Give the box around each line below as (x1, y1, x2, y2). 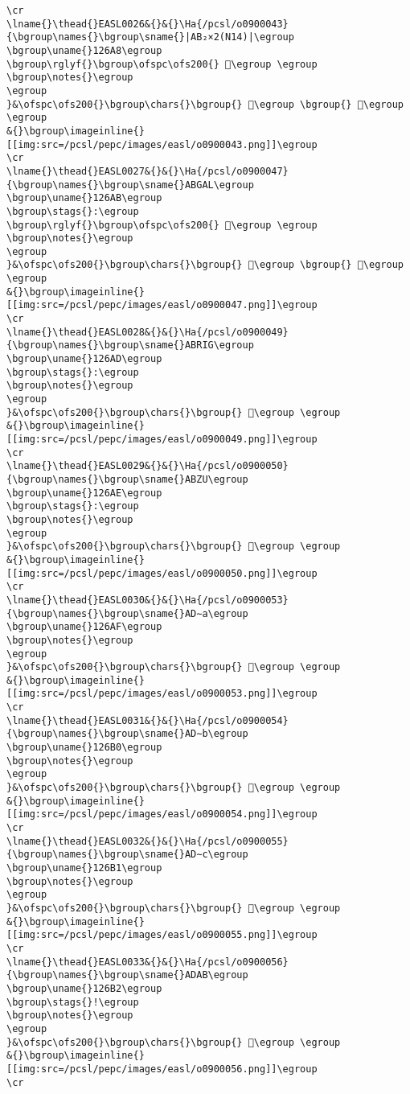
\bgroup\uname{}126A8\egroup (6, 44, 162, 56)
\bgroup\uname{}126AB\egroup (6, 192, 162, 204)
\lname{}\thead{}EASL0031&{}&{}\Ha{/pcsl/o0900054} (6, 714, 289, 726)
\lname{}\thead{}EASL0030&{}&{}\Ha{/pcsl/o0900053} (6, 594, 289, 606)
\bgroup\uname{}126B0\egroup (6, 742, 162, 754)
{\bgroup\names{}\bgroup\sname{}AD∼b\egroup (6, 728, 248, 740)
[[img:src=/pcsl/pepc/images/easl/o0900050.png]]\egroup (6, 567, 318, 579)
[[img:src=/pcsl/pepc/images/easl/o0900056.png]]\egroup (6, 1063, 318, 1075)
